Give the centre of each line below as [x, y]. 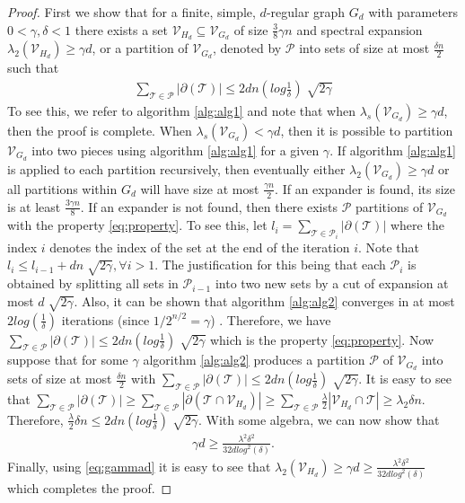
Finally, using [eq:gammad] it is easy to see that [139, 466]
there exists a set [121, 29]
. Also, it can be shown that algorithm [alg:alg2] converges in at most [264, 300]
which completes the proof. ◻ [90, 487]
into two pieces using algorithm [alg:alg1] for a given [175, 150]
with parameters [413, 12]
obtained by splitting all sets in [93, 283]
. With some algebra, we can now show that [319, 419]
